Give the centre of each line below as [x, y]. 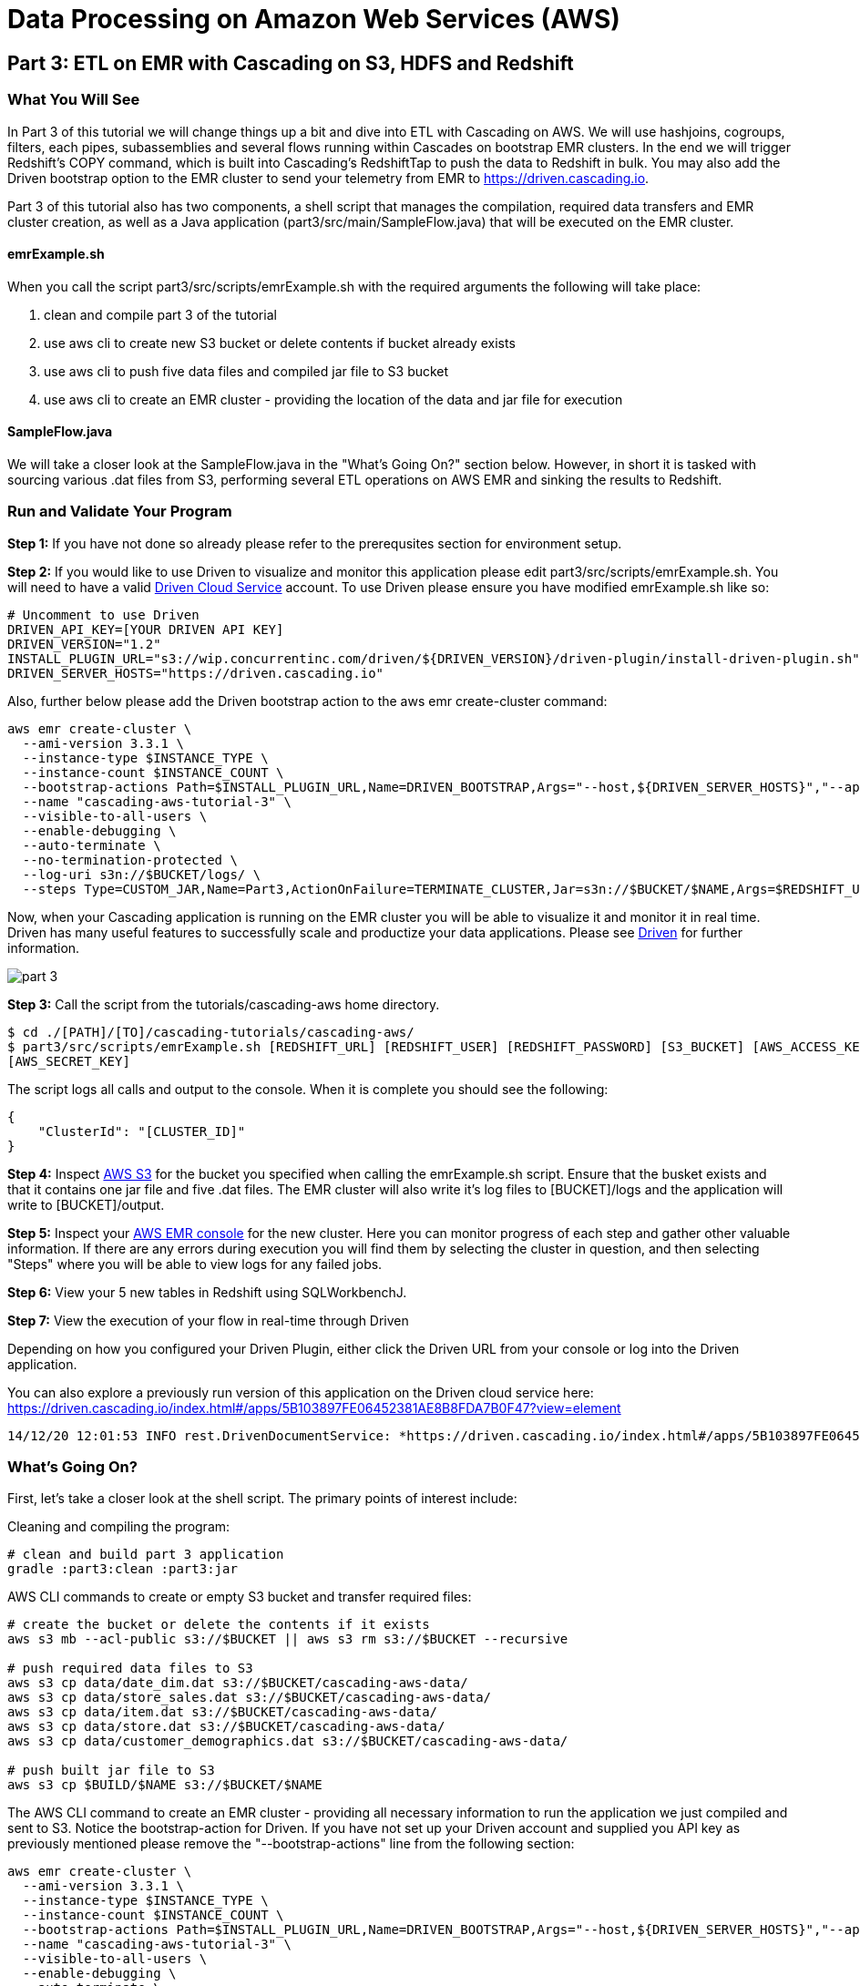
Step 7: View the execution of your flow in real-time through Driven [208, 1320]
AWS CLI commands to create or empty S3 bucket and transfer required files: [240, 1597]
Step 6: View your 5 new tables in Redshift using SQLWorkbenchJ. [207, 1292]
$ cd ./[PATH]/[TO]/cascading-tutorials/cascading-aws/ [211, 1032]
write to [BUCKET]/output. [86, 1204]
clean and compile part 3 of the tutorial [160, 314]
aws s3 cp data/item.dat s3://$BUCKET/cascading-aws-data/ [223, 1712]
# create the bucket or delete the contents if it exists [219, 1625]
